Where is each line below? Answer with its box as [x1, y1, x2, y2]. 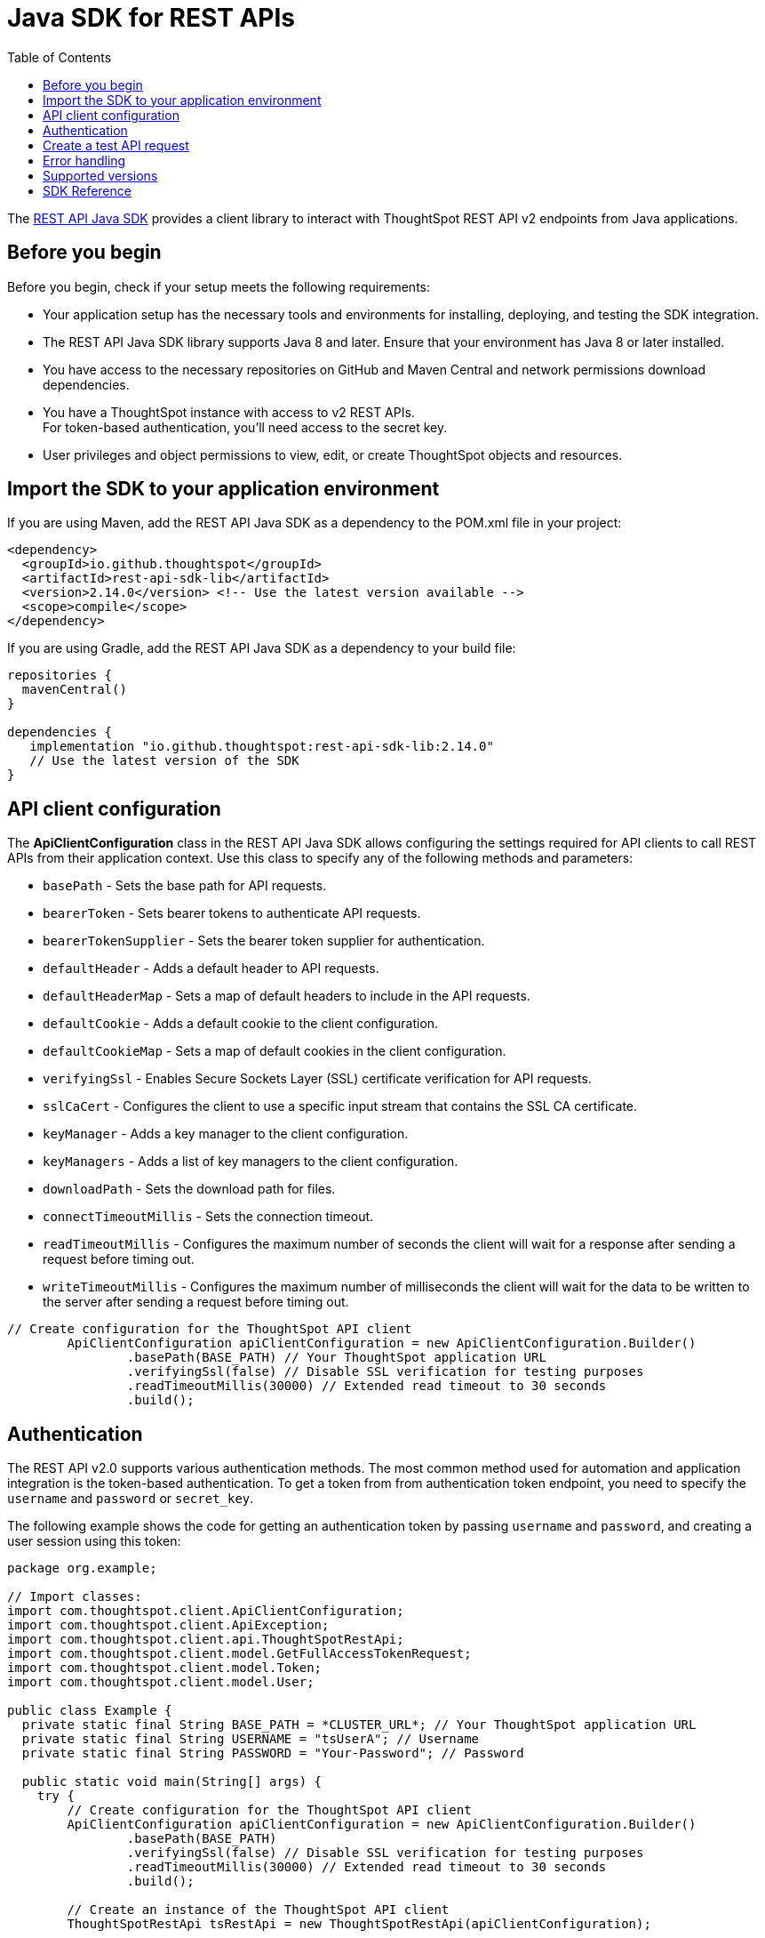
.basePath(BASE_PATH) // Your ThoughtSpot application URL [126, 1350, 546, 1365]
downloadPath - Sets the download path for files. [43, 1181, 336, 1197]
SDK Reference [43, 182, 131, 198]
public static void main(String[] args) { [21, 1774, 323, 1789]
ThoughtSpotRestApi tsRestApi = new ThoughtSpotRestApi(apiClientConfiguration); [67, 1917, 651, 1932]
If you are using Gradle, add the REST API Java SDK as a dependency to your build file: [7, 640, 516, 656]
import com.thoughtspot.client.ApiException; [7, 1618, 330, 1633]
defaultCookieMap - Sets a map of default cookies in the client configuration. [43, 1043, 506, 1059]
